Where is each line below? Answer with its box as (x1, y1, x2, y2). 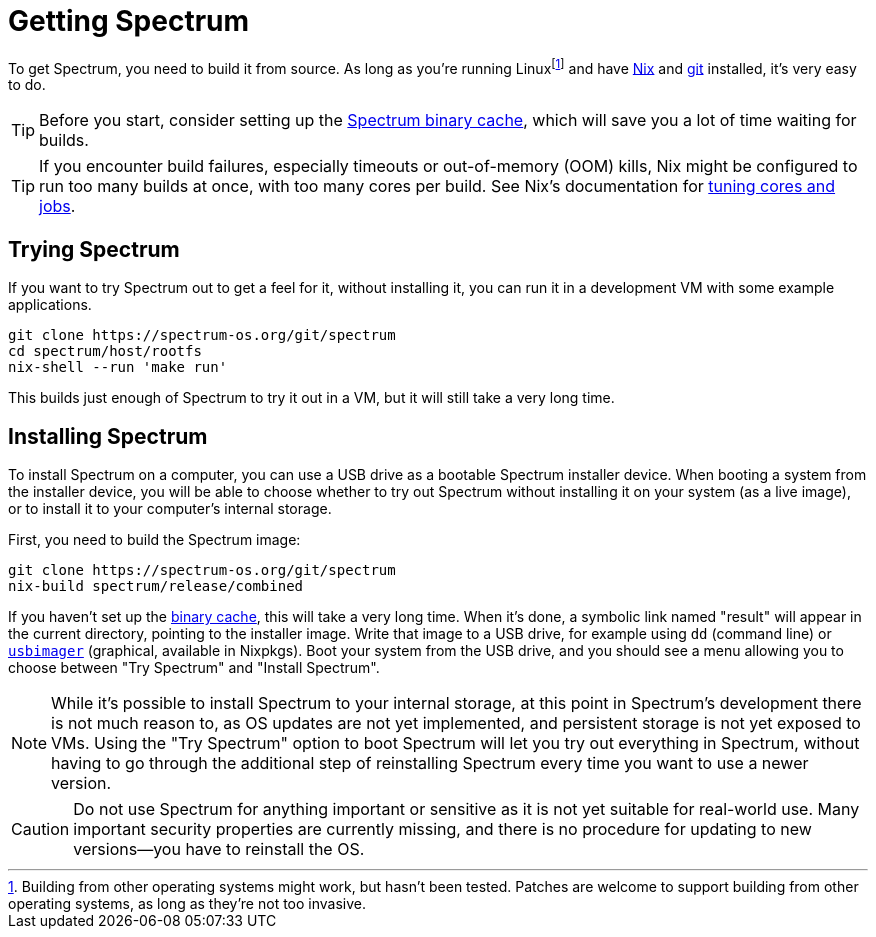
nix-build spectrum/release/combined (8, 578, 304, 595)
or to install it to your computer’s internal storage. (8, 500, 332, 518)
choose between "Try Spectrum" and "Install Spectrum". (8, 659, 380, 677)
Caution (11, 819, 70, 840)
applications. (8, 296, 92, 314)
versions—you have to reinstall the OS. (73, 839, 365, 860)
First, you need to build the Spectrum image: (8, 531, 301, 549)
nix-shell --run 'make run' (8, 359, 228, 376)
